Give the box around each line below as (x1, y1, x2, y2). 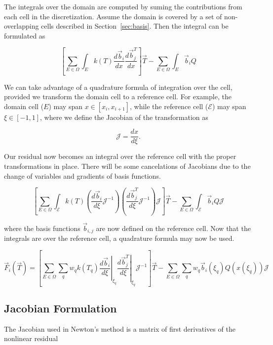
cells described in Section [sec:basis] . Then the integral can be (41, 21, 229, 31)
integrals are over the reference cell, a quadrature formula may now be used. (4, 233, 234, 243)
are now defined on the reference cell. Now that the (96, 223, 251, 233)
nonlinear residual (4, 333, 58, 344)
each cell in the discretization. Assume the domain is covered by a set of (4, 11, 222, 21)
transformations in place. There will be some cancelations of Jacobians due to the (4, 161, 251, 171)
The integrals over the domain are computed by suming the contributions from (4, 1, 242, 11)
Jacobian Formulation (4, 301, 117, 316)
